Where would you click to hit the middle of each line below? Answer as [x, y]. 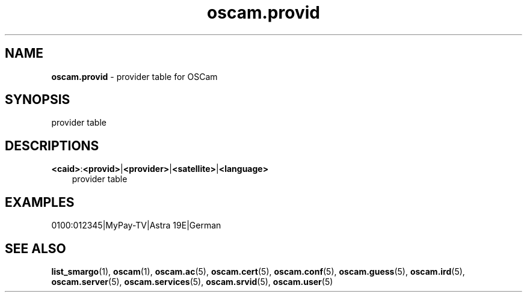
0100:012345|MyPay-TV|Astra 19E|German [136, 225]
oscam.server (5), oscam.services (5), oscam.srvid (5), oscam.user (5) [192, 281]
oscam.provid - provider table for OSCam [134, 76]
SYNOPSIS [38, 100]
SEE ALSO [35, 248]
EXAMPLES [40, 202]
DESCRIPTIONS [52, 145]
